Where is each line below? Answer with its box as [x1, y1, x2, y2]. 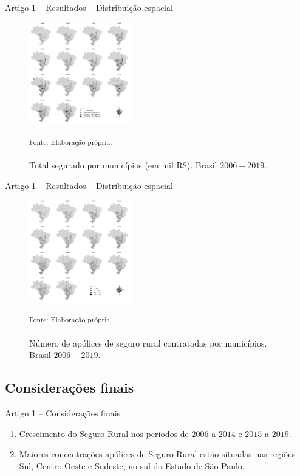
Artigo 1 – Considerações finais [5, 407, 121, 419]
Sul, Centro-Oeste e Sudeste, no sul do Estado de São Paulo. [19, 459, 245, 472]
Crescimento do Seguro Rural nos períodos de [19, 427, 189, 440]
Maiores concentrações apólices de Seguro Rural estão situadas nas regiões [19, 447, 296, 460]
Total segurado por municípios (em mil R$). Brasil [29, 159, 217, 171]
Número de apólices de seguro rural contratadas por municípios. [29, 336, 267, 349]
